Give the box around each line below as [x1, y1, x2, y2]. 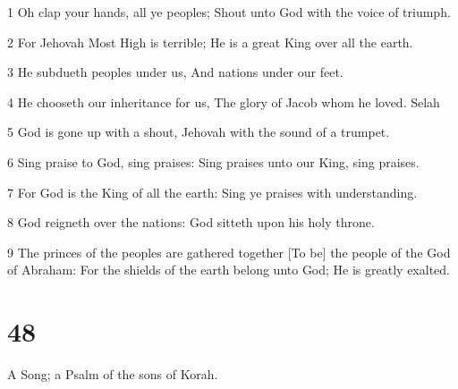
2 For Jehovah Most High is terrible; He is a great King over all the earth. [7, 32, 413, 51]
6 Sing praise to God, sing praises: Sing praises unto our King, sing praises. [7, 152, 420, 171]
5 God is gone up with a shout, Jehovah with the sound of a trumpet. [7, 123, 390, 141]
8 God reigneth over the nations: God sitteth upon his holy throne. [7, 213, 375, 232]
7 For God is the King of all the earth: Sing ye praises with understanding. [7, 182, 418, 201]
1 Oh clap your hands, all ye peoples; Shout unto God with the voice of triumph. [7, 3, 451, 21]
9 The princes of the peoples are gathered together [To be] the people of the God [7, 242, 451, 261]
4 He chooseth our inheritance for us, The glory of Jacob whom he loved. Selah [7, 92, 440, 111]
